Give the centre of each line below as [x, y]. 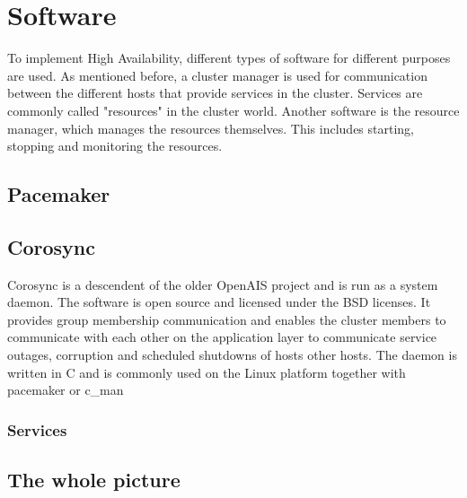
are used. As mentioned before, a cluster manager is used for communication [217, 75]
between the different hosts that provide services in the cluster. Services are [215, 93]
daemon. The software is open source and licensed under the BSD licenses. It [219, 302]
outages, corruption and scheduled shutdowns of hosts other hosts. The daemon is [232, 355]
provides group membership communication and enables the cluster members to [227, 319]
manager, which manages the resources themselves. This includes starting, [211, 128]
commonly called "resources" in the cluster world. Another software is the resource [233, 110]
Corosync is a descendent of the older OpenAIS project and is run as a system [223, 284]
